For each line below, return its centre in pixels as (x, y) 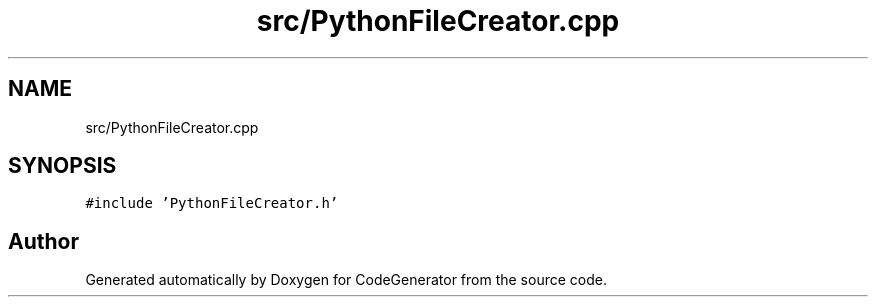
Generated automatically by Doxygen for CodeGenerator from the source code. (346, 280)
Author (43, 241)
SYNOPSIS (62, 166)
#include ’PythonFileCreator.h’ (212, 203)
